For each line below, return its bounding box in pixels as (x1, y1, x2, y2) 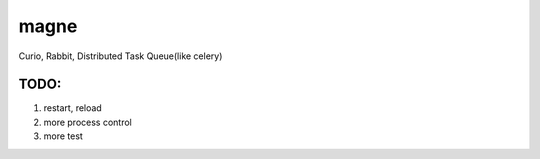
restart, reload (43, 102, 102, 114)
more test (43, 130, 84, 142)
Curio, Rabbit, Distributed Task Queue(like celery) (18, 50, 223, 62)
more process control (43, 116, 132, 128)
